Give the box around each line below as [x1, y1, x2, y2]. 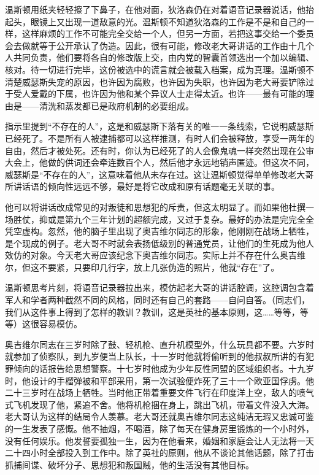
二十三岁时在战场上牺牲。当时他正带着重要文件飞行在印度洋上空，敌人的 [5, 386, 297, 399]
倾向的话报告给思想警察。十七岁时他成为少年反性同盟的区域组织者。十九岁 [13, 362, 314, 375]
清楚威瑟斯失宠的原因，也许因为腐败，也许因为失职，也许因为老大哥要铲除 [5, 75, 306, 88]
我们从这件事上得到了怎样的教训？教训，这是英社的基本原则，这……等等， [5, 305, 300, 318]
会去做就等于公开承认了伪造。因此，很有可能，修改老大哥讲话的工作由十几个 [5, 39, 314, 52]
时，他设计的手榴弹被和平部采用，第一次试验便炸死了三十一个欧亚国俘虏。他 [5, 374, 314, 387]
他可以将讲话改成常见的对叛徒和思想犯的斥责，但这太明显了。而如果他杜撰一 [5, 200, 314, 213]
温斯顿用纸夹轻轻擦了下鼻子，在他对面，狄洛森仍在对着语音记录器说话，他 [5, 3, 306, 15]
